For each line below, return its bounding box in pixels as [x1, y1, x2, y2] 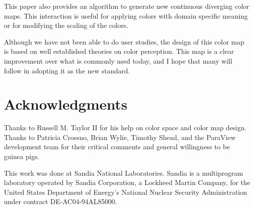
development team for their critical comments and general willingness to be [4, 141, 230, 152]
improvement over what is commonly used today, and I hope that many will [4, 55, 232, 66]
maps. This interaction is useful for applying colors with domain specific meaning [4, 10, 248, 21]
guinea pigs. [4, 151, 40, 162]
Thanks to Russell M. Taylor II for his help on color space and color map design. [4, 122, 247, 133]
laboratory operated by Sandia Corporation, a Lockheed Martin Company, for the [4, 177, 251, 187]
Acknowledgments [4, 94, 127, 114]
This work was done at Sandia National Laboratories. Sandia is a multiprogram [4, 167, 243, 178]
